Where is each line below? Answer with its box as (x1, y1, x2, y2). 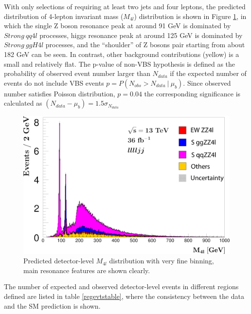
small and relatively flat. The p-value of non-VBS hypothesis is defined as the (4, 58, 235, 69)
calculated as (4, 98, 42, 108)
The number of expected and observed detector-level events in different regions (4, 281, 239, 292)
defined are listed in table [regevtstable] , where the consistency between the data (4, 291, 244, 301)
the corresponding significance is (144, 88, 241, 98)
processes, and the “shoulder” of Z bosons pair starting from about (45, 39, 245, 50)
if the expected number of (170, 68, 247, 78)
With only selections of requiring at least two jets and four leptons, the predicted (4, 1, 246, 11)
